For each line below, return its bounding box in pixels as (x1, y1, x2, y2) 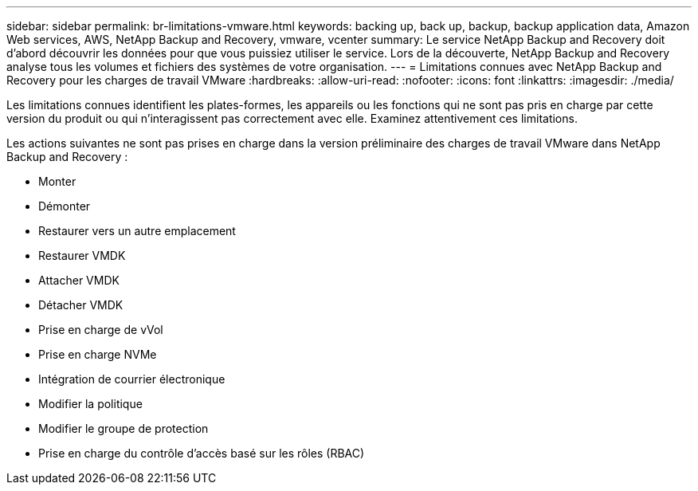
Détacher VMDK (38, 298, 124, 312)
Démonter (38, 199, 91, 213)
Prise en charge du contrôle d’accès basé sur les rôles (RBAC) (38, 446, 365, 460)
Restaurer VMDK (38, 249, 126, 262)
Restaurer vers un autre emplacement (38, 224, 236, 238)
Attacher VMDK (38, 273, 120, 287)
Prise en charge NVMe (38, 348, 157, 361)
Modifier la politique (38, 397, 143, 410)
